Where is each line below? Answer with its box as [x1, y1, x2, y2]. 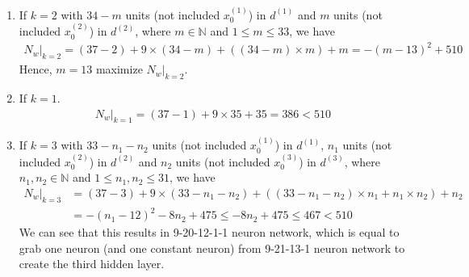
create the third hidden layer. [19, 255, 165, 272]
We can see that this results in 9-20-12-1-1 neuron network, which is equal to [19, 224, 400, 241]
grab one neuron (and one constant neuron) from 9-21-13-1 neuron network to [19, 239, 405, 256]
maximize [95, 61, 143, 78]
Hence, [19, 61, 52, 78]
